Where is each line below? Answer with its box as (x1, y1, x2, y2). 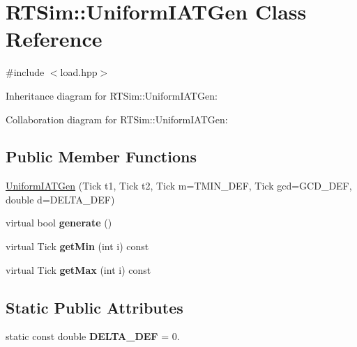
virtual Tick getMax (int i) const (6, 262, 151, 277)
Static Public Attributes (6, 296, 183, 318)
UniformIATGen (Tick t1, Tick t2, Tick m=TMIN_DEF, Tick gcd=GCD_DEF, (6, 178, 352, 193)
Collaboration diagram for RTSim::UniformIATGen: (6, 111, 228, 126)
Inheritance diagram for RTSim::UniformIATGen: (6, 88, 218, 102)
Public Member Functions (6, 146, 197, 167)
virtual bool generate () (6, 215, 112, 230)
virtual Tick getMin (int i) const (6, 239, 149, 254)
